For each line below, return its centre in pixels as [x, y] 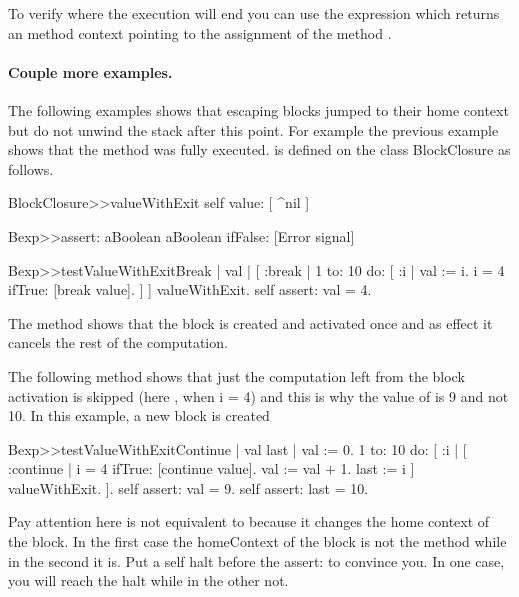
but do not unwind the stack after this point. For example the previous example [253, 129]
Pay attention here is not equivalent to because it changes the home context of [249, 521]
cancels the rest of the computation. [118, 342]
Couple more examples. [90, 71]
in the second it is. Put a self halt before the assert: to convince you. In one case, [256, 560]
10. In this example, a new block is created [139, 415]
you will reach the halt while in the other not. [148, 580]
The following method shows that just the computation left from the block [236, 375]
